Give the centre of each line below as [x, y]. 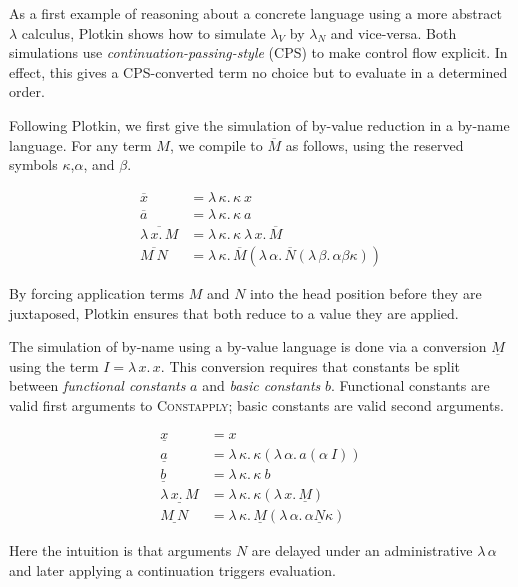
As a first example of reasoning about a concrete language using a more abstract [255, 13]
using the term [54, 365]
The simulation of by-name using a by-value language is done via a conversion [248, 346]
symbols [33, 164]
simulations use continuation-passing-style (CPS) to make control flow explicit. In [258, 52]
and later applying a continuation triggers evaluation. [172, 570]
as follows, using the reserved [374, 144]
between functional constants [97, 385]
